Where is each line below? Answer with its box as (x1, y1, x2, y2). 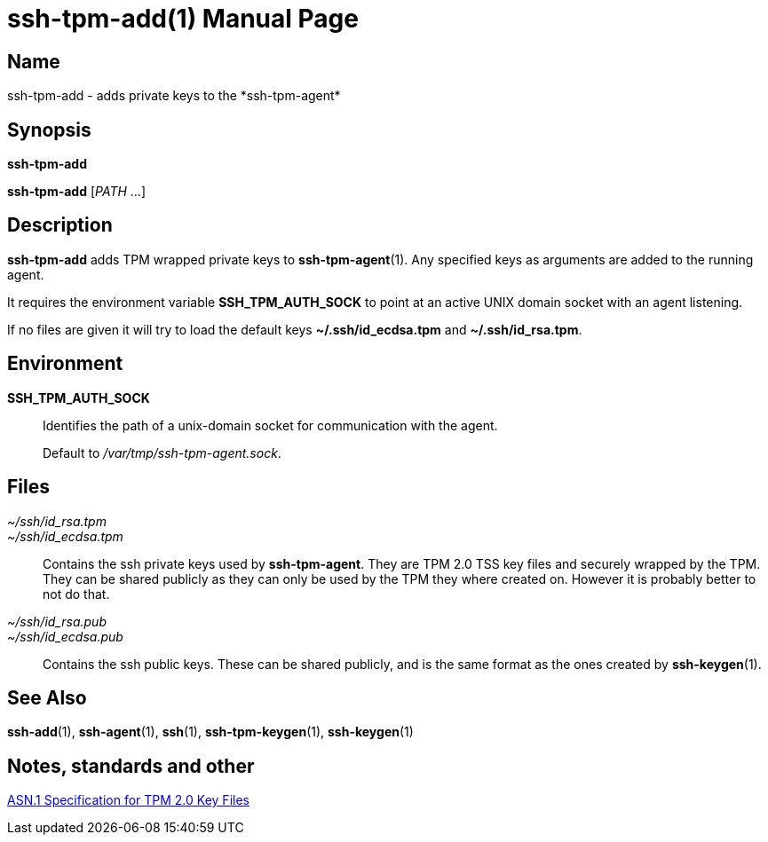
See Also (7, 686, 87, 709)
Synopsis (7, 118, 91, 141)
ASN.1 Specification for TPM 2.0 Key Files (7, 792, 249, 808)
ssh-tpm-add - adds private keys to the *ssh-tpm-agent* (7, 88, 341, 104)
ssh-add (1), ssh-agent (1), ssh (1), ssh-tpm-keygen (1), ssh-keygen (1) (7, 724, 414, 740)
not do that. (43, 586, 110, 602)
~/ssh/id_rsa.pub (7, 613, 107, 629)
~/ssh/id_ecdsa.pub (7, 628, 123, 644)
